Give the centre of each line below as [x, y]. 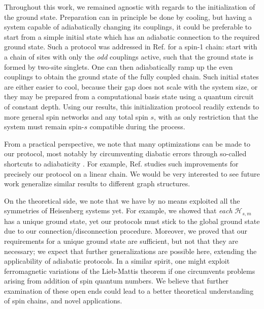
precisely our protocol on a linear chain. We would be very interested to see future [132, 173]
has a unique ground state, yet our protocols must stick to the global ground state [132, 221]
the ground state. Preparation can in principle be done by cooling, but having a [128, 17]
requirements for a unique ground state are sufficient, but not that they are [121, 241]
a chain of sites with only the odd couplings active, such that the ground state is [129, 56]
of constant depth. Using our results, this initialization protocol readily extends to [132, 106]
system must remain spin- [44, 127]
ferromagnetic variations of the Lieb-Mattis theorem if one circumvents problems [130, 271]
